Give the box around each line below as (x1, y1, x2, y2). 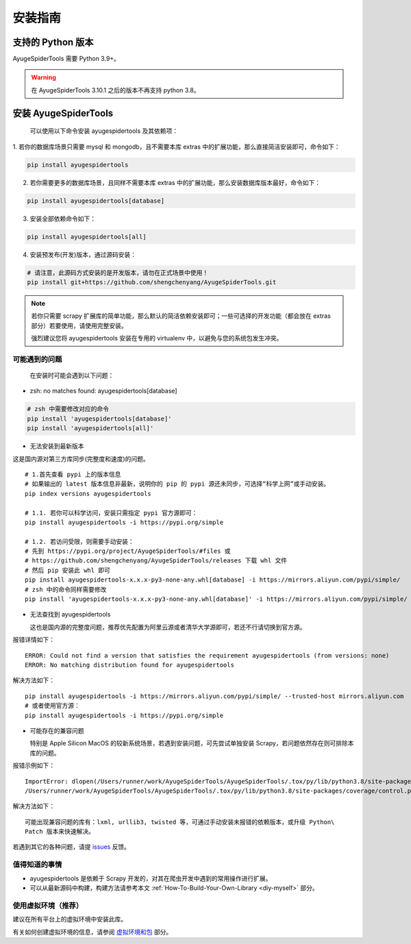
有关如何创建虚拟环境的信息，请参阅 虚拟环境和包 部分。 (12, 928, 173, 936)
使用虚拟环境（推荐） (12, 901, 84, 910)
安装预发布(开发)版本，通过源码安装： (29, 250, 137, 258)
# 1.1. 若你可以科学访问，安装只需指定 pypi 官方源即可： (25, 509, 198, 517)
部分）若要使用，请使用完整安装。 (31, 321, 127, 330)
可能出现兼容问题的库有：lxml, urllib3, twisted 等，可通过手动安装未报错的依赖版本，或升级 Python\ (25, 818, 335, 825)
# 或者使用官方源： (25, 702, 80, 710)
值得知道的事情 (12, 860, 62, 869)
